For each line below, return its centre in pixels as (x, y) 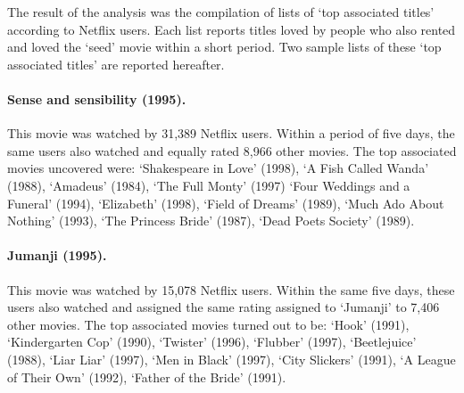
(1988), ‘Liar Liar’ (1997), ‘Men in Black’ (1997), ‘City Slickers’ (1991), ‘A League (232, 359)
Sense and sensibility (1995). (97, 98)
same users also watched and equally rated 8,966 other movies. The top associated (232, 150)
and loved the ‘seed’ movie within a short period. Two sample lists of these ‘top (224, 47)
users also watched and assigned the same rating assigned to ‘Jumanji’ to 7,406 (224, 307)
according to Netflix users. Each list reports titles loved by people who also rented (232, 29)
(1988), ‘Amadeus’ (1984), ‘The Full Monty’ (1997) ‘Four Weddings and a (209, 185)
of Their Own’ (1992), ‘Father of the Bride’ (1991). (147, 377)
